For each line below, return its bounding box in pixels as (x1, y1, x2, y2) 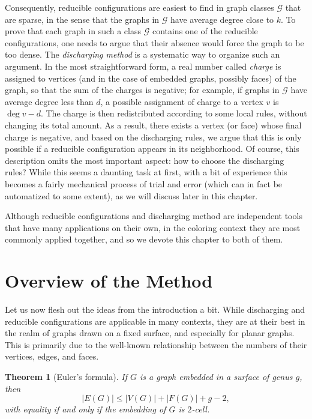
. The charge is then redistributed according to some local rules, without (40, 107, 307, 119)
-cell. (191, 403, 210, 415)
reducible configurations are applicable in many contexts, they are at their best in (5, 315, 305, 327)
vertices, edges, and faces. (5, 350, 99, 363)
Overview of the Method (5, 268, 213, 293)
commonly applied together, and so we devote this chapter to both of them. (5, 233, 283, 246)
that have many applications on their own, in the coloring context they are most (5, 221, 301, 234)
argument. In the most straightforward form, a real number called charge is (5, 59, 281, 72)
